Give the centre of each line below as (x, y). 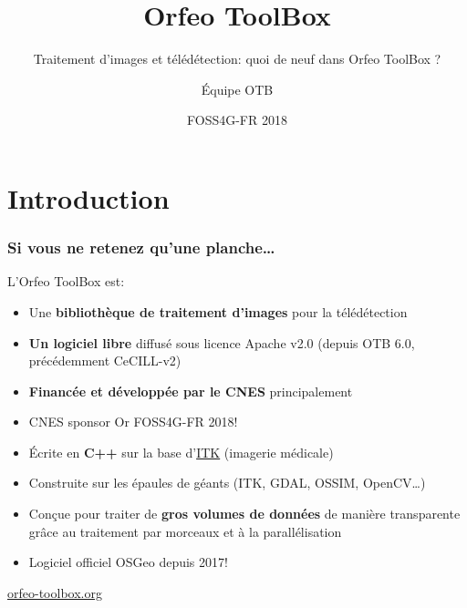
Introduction (88, 197)
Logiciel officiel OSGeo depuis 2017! (128, 562)
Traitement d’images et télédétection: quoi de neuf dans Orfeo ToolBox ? (237, 59)
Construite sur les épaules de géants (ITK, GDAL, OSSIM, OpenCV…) (227, 483)
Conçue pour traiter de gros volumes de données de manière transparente (244, 514)
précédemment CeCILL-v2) (105, 361)
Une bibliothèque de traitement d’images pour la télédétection (218, 311)
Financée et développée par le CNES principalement (191, 391)
